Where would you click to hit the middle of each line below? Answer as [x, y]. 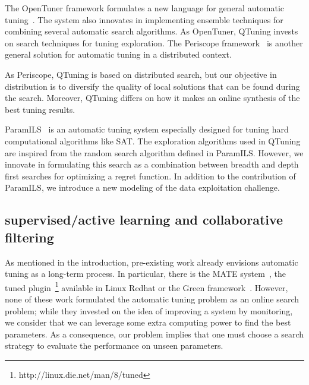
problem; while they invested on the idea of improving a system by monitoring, [149, 310]
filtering [29, 237]
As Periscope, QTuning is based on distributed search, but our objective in [141, 74]
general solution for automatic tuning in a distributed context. [118, 54]
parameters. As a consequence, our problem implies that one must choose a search [154, 334]
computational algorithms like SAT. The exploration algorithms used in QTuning [153, 141]
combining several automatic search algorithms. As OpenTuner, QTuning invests [152, 31]
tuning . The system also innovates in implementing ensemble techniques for [144, 19]
